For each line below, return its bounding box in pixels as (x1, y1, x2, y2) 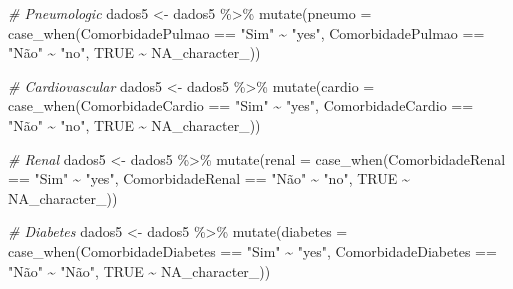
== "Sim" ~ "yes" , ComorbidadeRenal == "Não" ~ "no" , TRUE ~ (8, 168, 410, 189)
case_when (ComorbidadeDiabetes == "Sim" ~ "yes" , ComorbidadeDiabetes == (8, 240, 497, 261)
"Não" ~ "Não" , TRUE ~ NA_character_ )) (8, 260, 271, 281)
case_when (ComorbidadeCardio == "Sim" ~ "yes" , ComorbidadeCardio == (8, 95, 474, 116)
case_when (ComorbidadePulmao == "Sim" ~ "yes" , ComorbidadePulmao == (8, 22, 485, 43)
